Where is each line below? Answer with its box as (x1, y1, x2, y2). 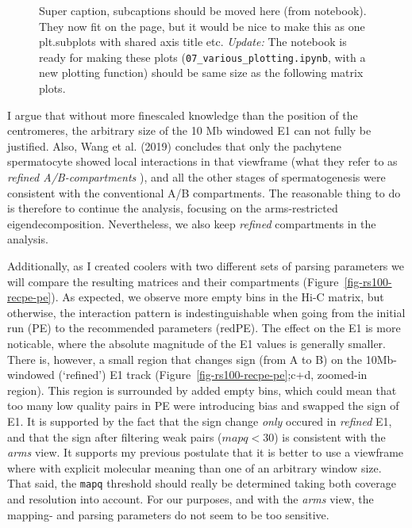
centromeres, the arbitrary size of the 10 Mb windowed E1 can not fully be (7, 122, 372, 139)
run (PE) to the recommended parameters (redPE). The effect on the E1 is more (7, 319, 401, 336)
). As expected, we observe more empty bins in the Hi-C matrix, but (51, 289, 384, 305)
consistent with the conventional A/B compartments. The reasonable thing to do (7, 184, 401, 201)
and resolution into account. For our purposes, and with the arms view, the (7, 490, 374, 507)
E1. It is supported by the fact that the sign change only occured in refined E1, (7, 412, 392, 429)
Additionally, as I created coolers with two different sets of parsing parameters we (7, 257, 404, 274)
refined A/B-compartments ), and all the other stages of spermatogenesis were (7, 169, 386, 185)
